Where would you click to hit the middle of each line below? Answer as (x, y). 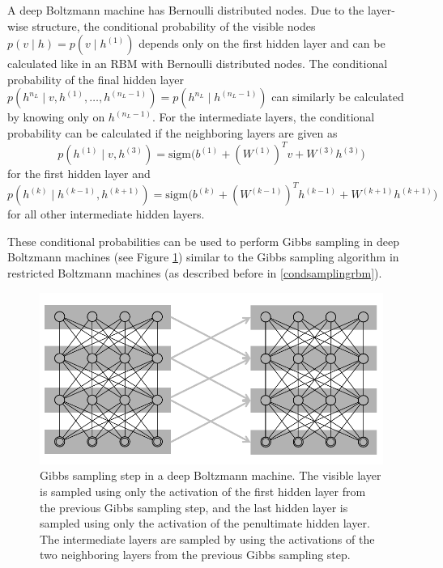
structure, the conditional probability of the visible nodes (174, 25)
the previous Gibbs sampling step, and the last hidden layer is (194, 507)
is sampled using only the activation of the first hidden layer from (203, 491)
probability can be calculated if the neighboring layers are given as (173, 132)
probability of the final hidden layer (96, 79)
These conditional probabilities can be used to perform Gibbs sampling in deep (204, 241)
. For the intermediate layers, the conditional (264, 117)
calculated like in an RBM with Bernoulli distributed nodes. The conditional (198, 64)
